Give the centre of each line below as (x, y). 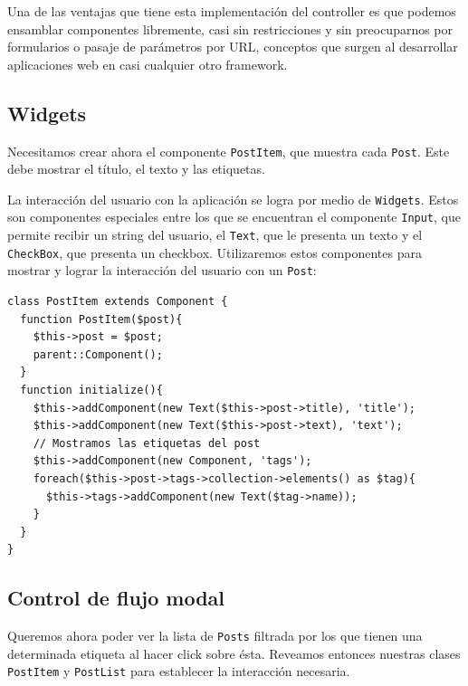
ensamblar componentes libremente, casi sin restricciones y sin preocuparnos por (230, 29)
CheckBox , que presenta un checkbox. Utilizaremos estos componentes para (215, 252)
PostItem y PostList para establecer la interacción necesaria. (179, 671)
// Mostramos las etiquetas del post (147, 443)
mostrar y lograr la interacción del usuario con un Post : (162, 270)
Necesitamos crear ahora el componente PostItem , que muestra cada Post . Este (229, 151)
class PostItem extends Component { (118, 302)
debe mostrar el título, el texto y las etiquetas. (136, 169)
